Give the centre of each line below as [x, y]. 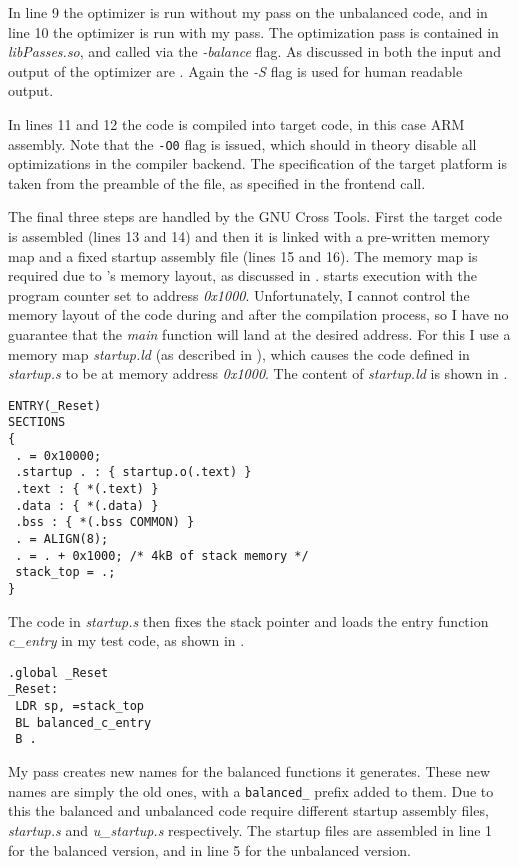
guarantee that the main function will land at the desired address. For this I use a [259, 333]
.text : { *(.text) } [87, 489]
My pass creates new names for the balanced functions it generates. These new [249, 771]
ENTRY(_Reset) [55, 405]
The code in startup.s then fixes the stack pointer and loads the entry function [248, 620]
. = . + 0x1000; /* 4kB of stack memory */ [162, 555]
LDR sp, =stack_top [80, 706]
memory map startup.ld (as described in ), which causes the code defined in [239, 353]
